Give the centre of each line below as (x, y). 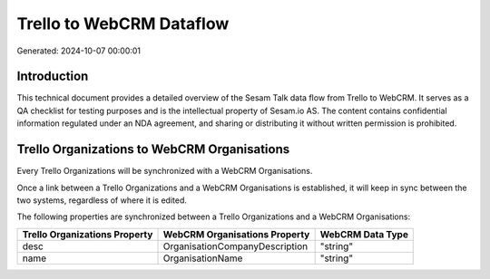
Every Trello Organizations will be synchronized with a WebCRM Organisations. (165, 171)
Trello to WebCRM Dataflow (123, 24)
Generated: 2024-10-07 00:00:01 (78, 51)
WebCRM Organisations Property (236, 234)
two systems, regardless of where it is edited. (102, 200)
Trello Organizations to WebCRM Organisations (153, 149)
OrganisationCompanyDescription (235, 246)
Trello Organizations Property (88, 234)
